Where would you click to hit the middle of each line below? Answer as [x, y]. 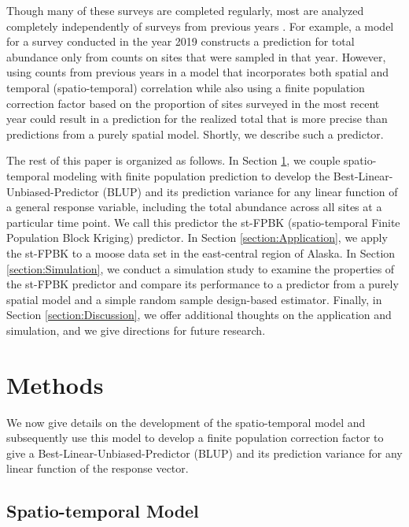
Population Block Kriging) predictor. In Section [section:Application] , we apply [197, 238]
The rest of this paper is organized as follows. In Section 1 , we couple [173, 160]
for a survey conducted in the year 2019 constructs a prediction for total [181, 41]
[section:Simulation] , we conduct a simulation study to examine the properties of [201, 268]
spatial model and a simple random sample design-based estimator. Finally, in [194, 299]
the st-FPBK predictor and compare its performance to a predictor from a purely [203, 284]
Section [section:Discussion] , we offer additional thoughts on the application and [199, 315]
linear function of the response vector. [98, 468]
